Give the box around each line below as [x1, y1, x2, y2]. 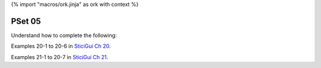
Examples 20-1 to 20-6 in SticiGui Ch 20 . [11, 43, 111, 50]
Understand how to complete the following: [11, 31, 117, 38]
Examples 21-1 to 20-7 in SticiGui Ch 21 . [11, 53, 108, 60]
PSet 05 [11, 16, 41, 26]
